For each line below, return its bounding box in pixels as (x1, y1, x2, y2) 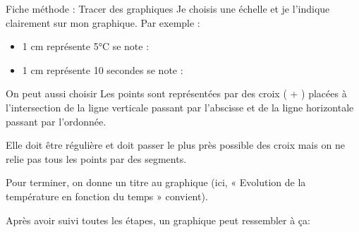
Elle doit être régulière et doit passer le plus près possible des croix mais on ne (6, 138, 345, 152)
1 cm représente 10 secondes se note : (22, 62, 183, 77)
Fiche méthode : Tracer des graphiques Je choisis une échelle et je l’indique (6, 1, 330, 16)
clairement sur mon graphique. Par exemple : (6, 15, 200, 30)
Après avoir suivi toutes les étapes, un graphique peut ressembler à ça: (6, 212, 310, 227)
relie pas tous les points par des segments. (6, 151, 187, 166)
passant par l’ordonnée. (6, 114, 107, 128)
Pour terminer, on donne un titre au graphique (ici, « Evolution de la (6, 175, 306, 190)
